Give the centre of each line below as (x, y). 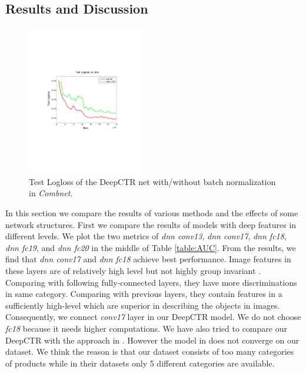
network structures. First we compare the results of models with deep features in (151, 224)
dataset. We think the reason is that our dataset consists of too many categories (150, 351)
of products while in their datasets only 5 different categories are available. (140, 363)
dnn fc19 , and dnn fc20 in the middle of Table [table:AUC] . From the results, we (151, 247)
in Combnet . (51, 193)
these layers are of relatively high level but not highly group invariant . (133, 270)
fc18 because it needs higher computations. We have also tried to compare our (146, 328)
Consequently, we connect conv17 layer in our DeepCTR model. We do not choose (153, 317)
